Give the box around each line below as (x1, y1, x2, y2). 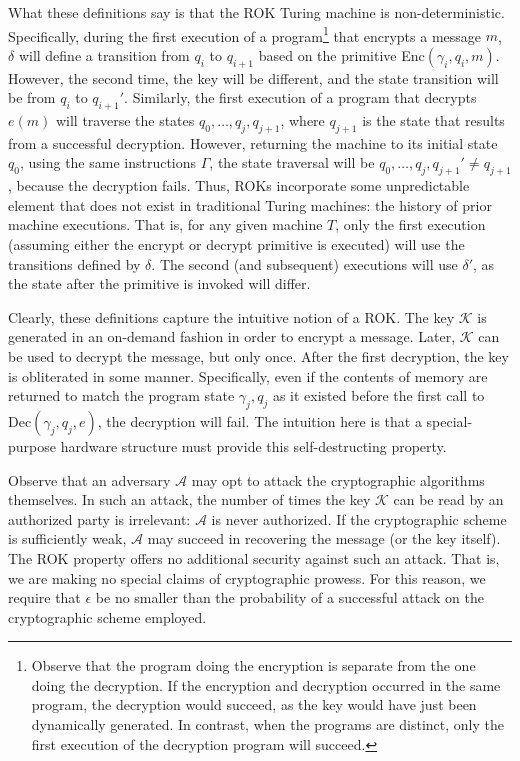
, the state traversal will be (209, 152, 375, 173)
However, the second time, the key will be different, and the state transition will (8, 67, 499, 88)
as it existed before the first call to (272, 385, 485, 406)
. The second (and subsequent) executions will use (151, 253, 458, 274)
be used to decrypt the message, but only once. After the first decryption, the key (8, 345, 509, 366)
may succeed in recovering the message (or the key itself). (147, 528, 501, 549)
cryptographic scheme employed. (8, 606, 207, 627)
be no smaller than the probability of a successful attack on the (95, 587, 484, 608)
